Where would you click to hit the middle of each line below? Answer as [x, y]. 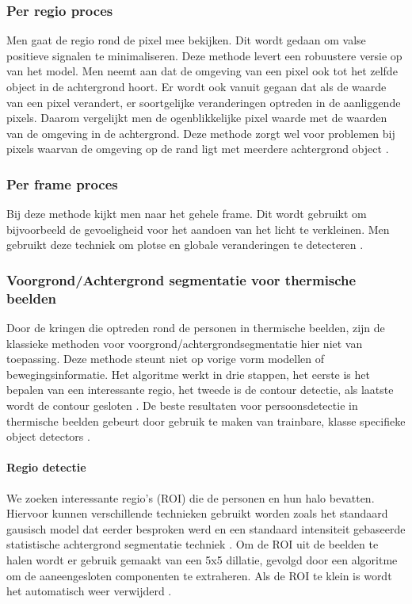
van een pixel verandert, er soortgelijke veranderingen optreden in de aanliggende [204, 102]
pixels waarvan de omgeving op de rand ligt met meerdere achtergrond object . [198, 149]
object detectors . [48, 436]
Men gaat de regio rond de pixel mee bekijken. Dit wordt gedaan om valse [186, 40]
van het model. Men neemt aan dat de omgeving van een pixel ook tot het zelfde [202, 71]
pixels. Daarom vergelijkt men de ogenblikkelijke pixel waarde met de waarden [197, 118]
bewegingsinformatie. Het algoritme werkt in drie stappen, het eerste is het [188, 374]
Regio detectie [46, 467]
